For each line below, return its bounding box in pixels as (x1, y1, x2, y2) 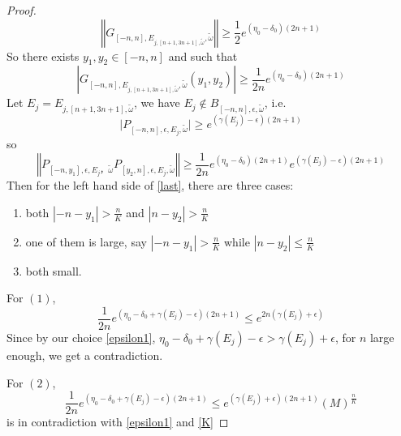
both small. (25, 262, 82, 279)
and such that (168, 47, 238, 64)
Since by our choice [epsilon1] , (6, 329, 156, 345)
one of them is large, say (25, 233, 147, 250)
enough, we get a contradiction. (6, 347, 163, 363)
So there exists (6, 47, 80, 64)
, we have (134, 94, 180, 111)
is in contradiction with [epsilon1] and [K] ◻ (6, 413, 229, 430)
